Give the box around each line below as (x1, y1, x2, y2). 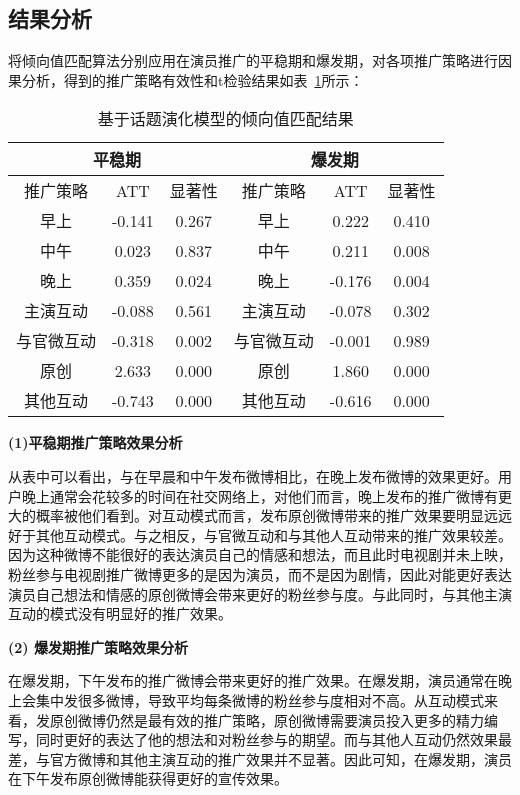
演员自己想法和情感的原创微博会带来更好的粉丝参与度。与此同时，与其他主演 (8, 583, 512, 604)
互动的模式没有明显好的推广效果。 (8, 603, 232, 624)
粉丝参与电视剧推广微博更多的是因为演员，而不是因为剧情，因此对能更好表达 (8, 563, 512, 584)
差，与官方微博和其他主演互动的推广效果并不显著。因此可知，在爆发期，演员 (8, 748, 512, 769)
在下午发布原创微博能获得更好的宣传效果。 (8, 768, 288, 789)
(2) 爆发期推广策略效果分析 (8, 636, 188, 657)
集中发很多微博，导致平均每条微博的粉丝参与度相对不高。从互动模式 (35, 689, 484, 710)
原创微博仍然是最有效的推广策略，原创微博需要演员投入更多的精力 (49, 709, 484, 730)
